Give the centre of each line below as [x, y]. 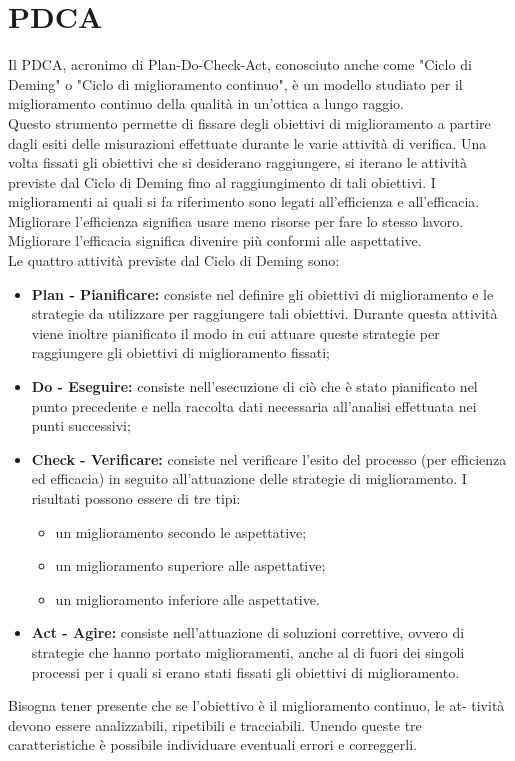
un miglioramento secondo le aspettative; [181, 531]
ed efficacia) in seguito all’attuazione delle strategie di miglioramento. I [249, 478]
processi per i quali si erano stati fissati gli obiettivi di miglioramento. [245, 671]
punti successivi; [81, 425]
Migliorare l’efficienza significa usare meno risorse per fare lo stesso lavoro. [236, 220]
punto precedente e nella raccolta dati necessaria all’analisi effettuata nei [254, 405]
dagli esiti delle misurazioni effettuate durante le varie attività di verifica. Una [247, 142]
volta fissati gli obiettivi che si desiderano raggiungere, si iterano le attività [238, 162]
